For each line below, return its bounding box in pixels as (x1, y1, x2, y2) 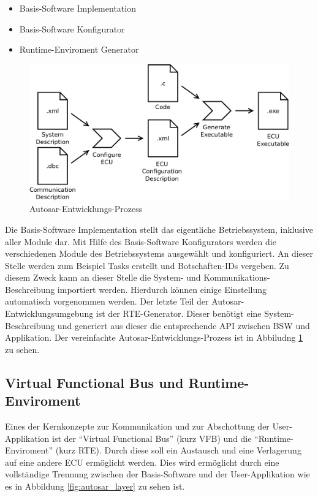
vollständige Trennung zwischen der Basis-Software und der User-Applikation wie (5, 468, 310, 480)
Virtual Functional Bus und (5, 373, 184, 392)
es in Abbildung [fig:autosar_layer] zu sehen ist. (5, 480, 185, 492)
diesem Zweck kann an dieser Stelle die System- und (5, 271, 201, 284)
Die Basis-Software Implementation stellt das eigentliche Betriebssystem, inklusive (5, 222, 313, 235)
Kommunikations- (203, 271, 270, 284)
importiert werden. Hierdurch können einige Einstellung (57, 283, 267, 295)
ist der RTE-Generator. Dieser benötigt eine (96, 307, 262, 320)
